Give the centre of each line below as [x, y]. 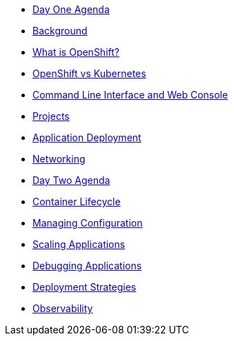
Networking [59, 159]
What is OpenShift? [76, 52]
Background [60, 31]
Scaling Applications [79, 244]
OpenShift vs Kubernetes [89, 73]
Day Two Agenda [71, 180]
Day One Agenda [71, 9]
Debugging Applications [87, 266]
